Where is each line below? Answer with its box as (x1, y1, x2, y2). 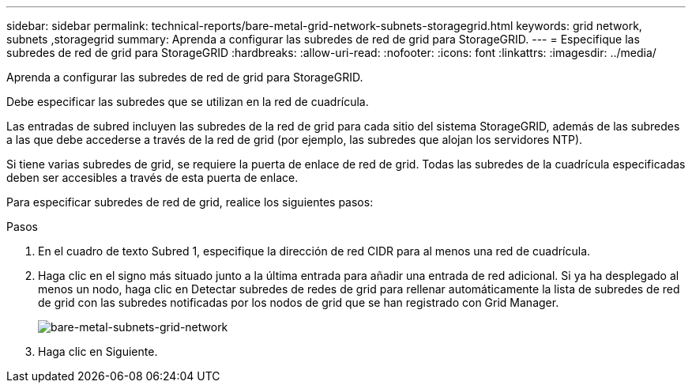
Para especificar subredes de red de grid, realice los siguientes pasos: (6, 195, 374, 209)
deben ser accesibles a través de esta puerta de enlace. (6, 171, 299, 184)
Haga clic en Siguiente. (38, 345, 158, 358)
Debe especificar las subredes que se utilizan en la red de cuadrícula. (6, 95, 369, 108)
